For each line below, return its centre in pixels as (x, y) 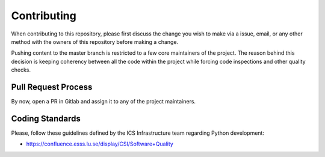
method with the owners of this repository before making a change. (95, 42)
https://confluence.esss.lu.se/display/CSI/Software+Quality (100, 144)
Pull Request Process (52, 87)
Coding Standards (46, 118)
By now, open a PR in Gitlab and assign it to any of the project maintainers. (103, 102)
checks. (21, 70)
